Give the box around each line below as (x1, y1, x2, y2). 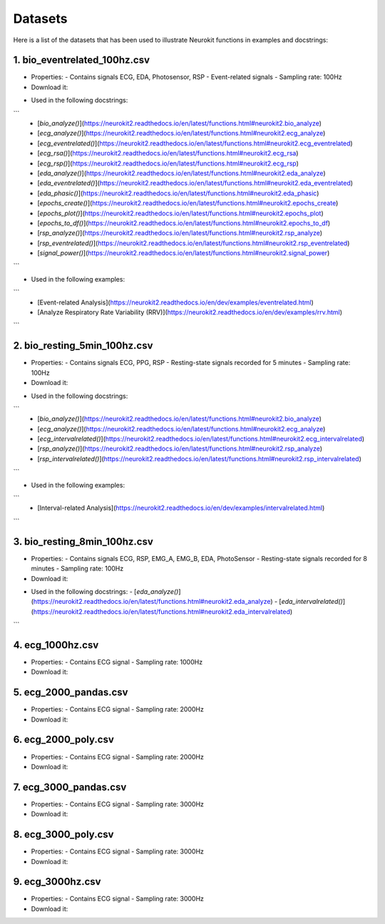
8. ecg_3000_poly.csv (13, 828, 114, 841)
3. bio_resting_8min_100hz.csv (13, 535, 153, 548)
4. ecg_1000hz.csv (13, 639, 99, 651)
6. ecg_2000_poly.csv (13, 734, 114, 746)
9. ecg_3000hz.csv (13, 876, 101, 888)
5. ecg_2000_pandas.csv (13, 687, 128, 699)
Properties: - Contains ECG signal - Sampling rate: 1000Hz (31, 657, 203, 666)
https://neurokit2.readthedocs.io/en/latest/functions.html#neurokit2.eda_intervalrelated (33, 607, 290, 616)
